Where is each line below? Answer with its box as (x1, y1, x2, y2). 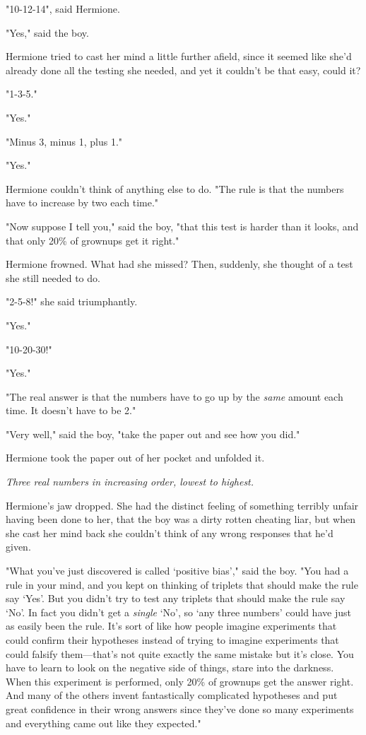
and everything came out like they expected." (6, 715, 201, 730)
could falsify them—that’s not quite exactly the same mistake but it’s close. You (6, 646, 354, 661)
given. (6, 539, 31, 554)
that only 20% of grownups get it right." (6, 233, 179, 247)
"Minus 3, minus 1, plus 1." (6, 134, 123, 148)
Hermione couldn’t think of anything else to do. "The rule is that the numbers (6, 181, 344, 196)
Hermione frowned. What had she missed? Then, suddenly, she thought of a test (6, 257, 353, 271)
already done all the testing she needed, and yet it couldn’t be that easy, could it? (6, 62, 361, 77)
